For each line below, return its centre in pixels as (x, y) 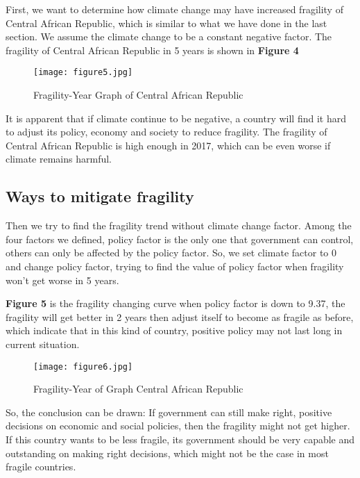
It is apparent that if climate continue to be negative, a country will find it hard (176, 118)
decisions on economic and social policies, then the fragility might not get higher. (178, 426)
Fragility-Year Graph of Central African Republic (138, 95)
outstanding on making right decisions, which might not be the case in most (167, 453)
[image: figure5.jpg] (83, 73)
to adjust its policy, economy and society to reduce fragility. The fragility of (166, 132)
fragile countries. (41, 467)
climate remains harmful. (59, 159)
